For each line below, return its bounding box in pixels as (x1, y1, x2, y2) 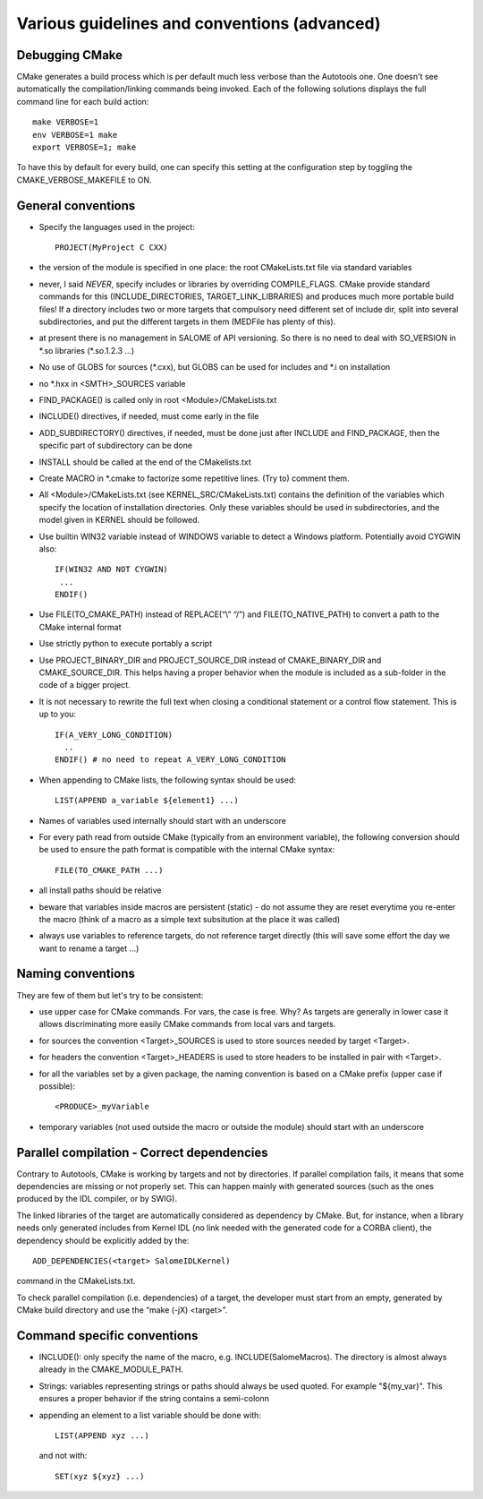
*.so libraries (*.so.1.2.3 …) (38, 345, 135, 355)
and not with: (38, 1451, 88, 1461)
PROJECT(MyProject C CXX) (55, 243, 169, 253)
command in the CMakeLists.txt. (16, 1276, 136, 1287)
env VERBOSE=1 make (32, 130, 118, 140)
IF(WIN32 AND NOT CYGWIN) (55, 564, 169, 575)
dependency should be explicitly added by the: (16, 1235, 190, 1246)
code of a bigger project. (38, 680, 131, 690)
